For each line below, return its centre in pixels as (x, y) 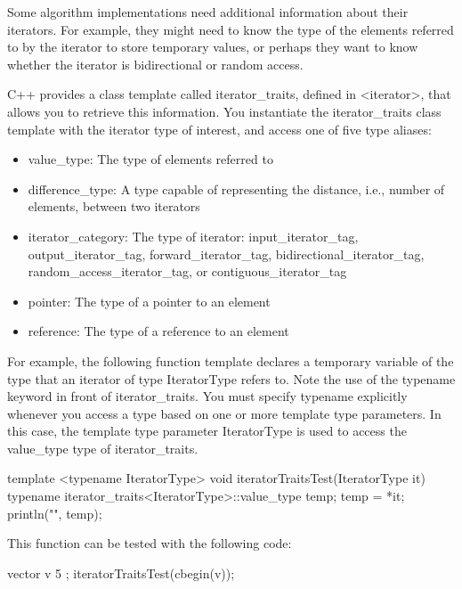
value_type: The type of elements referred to (150, 159)
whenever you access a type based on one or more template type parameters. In (224, 413)
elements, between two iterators (114, 206)
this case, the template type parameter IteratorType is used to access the (207, 431)
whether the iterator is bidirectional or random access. (155, 64)
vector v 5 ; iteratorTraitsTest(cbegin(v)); (121, 573)
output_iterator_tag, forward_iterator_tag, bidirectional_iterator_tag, (226, 254)
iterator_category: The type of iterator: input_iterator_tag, (193, 236)
